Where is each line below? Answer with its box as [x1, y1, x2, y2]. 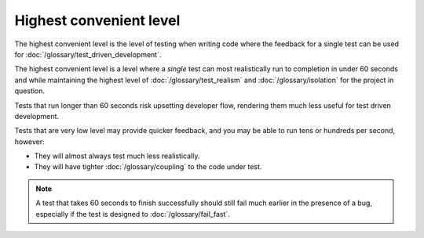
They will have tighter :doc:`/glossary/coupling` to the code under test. [34, 162, 262, 171]
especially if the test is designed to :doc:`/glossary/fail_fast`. [35, 209, 231, 218]
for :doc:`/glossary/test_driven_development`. [14, 49, 162, 59]
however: [14, 137, 45, 146]
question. [14, 86, 46, 96]
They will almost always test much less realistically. [34, 151, 200, 160]
